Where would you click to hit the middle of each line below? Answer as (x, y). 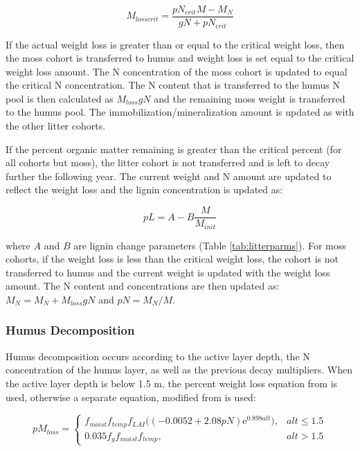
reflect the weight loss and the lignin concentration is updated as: (144, 189)
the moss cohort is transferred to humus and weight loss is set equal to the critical (180, 58)
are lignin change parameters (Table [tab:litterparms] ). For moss (210, 245)
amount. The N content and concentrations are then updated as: (143, 286)
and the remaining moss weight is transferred (250, 98)
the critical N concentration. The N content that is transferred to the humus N (173, 85)
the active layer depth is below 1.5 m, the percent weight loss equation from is (172, 383)
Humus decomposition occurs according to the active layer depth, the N (158, 356)
